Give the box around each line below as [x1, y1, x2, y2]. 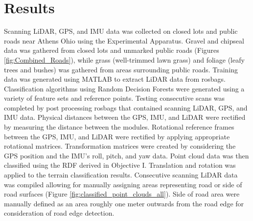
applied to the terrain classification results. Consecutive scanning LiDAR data [4, 170, 238, 180]
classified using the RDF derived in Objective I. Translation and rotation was [4, 160, 236, 170]
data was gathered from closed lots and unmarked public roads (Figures [4, 45, 219, 55]
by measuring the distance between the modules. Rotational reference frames [4, 122, 234, 132]
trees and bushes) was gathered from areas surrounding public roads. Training [4, 64, 238, 74]
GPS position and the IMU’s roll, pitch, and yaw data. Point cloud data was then [4, 150, 249, 160]
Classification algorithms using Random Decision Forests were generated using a [4, 83, 245, 93]
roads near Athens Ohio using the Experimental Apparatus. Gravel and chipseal [4, 35, 244, 45]
